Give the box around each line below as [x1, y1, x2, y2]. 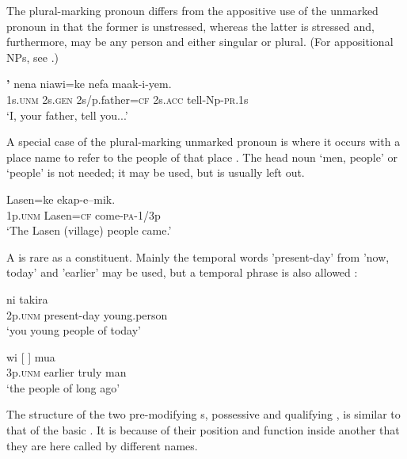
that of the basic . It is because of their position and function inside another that [6, 422, 400, 438]
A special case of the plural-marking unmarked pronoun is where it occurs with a [6, 133, 401, 150]
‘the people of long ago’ [6, 379, 120, 396]
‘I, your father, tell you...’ [6, 106, 128, 123]
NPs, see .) [6, 48, 59, 65]
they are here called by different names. [6, 437, 198, 453]
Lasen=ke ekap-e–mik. [6, 190, 116, 207]
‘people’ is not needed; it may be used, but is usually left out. [6, 164, 305, 181]
